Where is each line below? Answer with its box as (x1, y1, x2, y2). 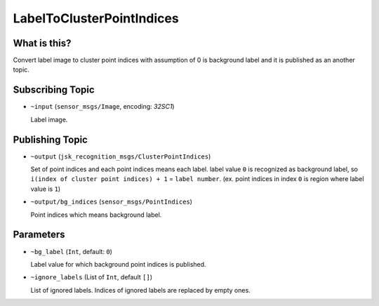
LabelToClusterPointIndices (13, 11, 179, 26)
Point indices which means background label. (30, 211, 162, 219)
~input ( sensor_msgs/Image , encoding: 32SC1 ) (30, 102, 175, 111)
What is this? (13, 37, 72, 49)
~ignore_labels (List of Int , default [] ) (30, 273, 152, 281)
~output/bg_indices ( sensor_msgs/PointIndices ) (30, 197, 193, 206)
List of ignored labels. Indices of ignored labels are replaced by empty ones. (30, 286, 251, 294)
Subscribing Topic (13, 84, 95, 96)
